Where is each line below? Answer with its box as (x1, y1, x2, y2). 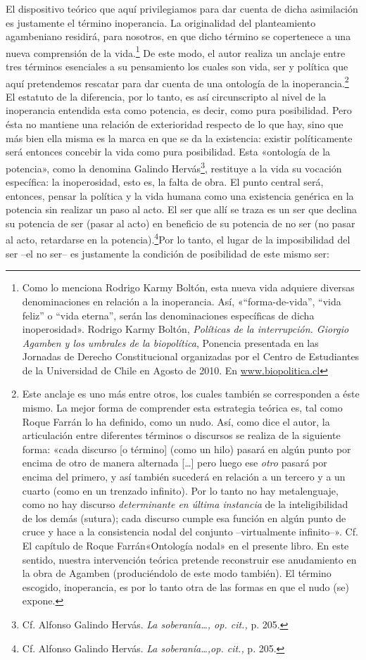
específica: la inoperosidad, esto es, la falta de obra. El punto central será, (6, 174, 324, 189)
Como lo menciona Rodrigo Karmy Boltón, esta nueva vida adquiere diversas (22, 280, 355, 295)
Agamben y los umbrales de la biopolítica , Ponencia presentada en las (22, 335, 319, 350)
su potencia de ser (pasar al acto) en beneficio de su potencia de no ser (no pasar (6, 215, 355, 230)
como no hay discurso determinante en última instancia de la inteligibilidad (22, 497, 348, 512)
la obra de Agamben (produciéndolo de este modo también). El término (22, 566, 332, 580)
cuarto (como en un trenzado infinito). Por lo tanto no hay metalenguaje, (22, 483, 339, 497)
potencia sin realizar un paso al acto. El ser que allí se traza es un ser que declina (6, 202, 357, 217)
